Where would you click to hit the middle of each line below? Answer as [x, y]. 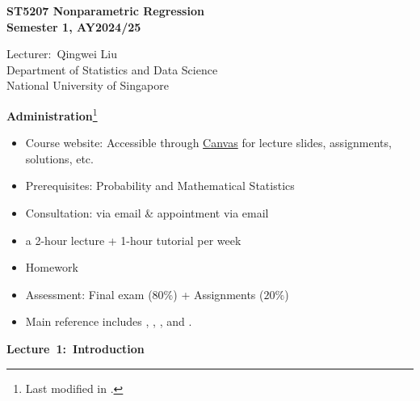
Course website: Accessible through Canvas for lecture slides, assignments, [208, 143]
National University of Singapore [88, 85]
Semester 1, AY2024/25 [74, 26]
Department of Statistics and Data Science [112, 69]
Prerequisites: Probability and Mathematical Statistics [160, 186]
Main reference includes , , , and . [109, 321]
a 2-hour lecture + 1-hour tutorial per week [133, 240]
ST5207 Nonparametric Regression [105, 11]
